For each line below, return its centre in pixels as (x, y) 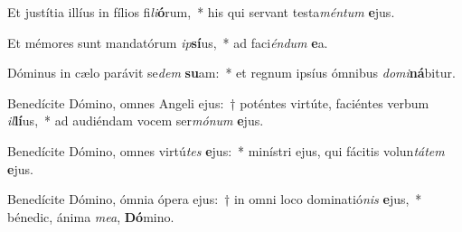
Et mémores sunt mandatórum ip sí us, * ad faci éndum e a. (168, 42)
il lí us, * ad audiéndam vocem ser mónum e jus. (136, 121)
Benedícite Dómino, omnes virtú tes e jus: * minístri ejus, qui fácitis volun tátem (226, 150)
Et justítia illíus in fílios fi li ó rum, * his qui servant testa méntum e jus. (201, 12)
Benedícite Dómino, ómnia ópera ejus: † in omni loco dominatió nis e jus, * (215, 199)
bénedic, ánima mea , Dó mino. (91, 216)
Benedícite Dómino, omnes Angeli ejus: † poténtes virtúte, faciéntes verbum (218, 102)
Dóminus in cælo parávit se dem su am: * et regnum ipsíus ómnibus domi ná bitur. (231, 73)
